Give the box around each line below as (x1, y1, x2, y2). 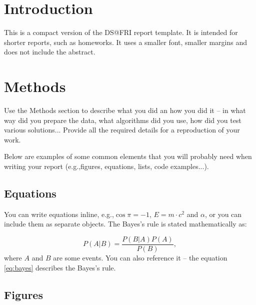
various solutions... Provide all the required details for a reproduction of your (4, 124, 240, 135)
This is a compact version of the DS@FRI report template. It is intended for (4, 27, 238, 37)
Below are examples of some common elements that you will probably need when (4, 151, 252, 161)
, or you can (204, 208, 242, 219)
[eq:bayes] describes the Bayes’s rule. (4, 262, 116, 272)
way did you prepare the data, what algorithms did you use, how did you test (4, 114, 241, 125)
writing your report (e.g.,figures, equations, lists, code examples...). (4, 161, 209, 171)
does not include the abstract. (4, 46, 95, 57)
